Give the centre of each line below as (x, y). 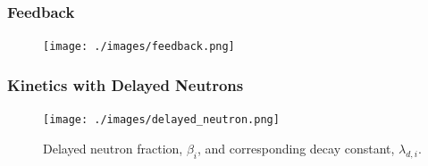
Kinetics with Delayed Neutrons (126, 84)
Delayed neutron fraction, (113, 148)
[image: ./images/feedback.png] (139, 47)
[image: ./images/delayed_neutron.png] (161, 120)
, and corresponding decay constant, (296, 148)
